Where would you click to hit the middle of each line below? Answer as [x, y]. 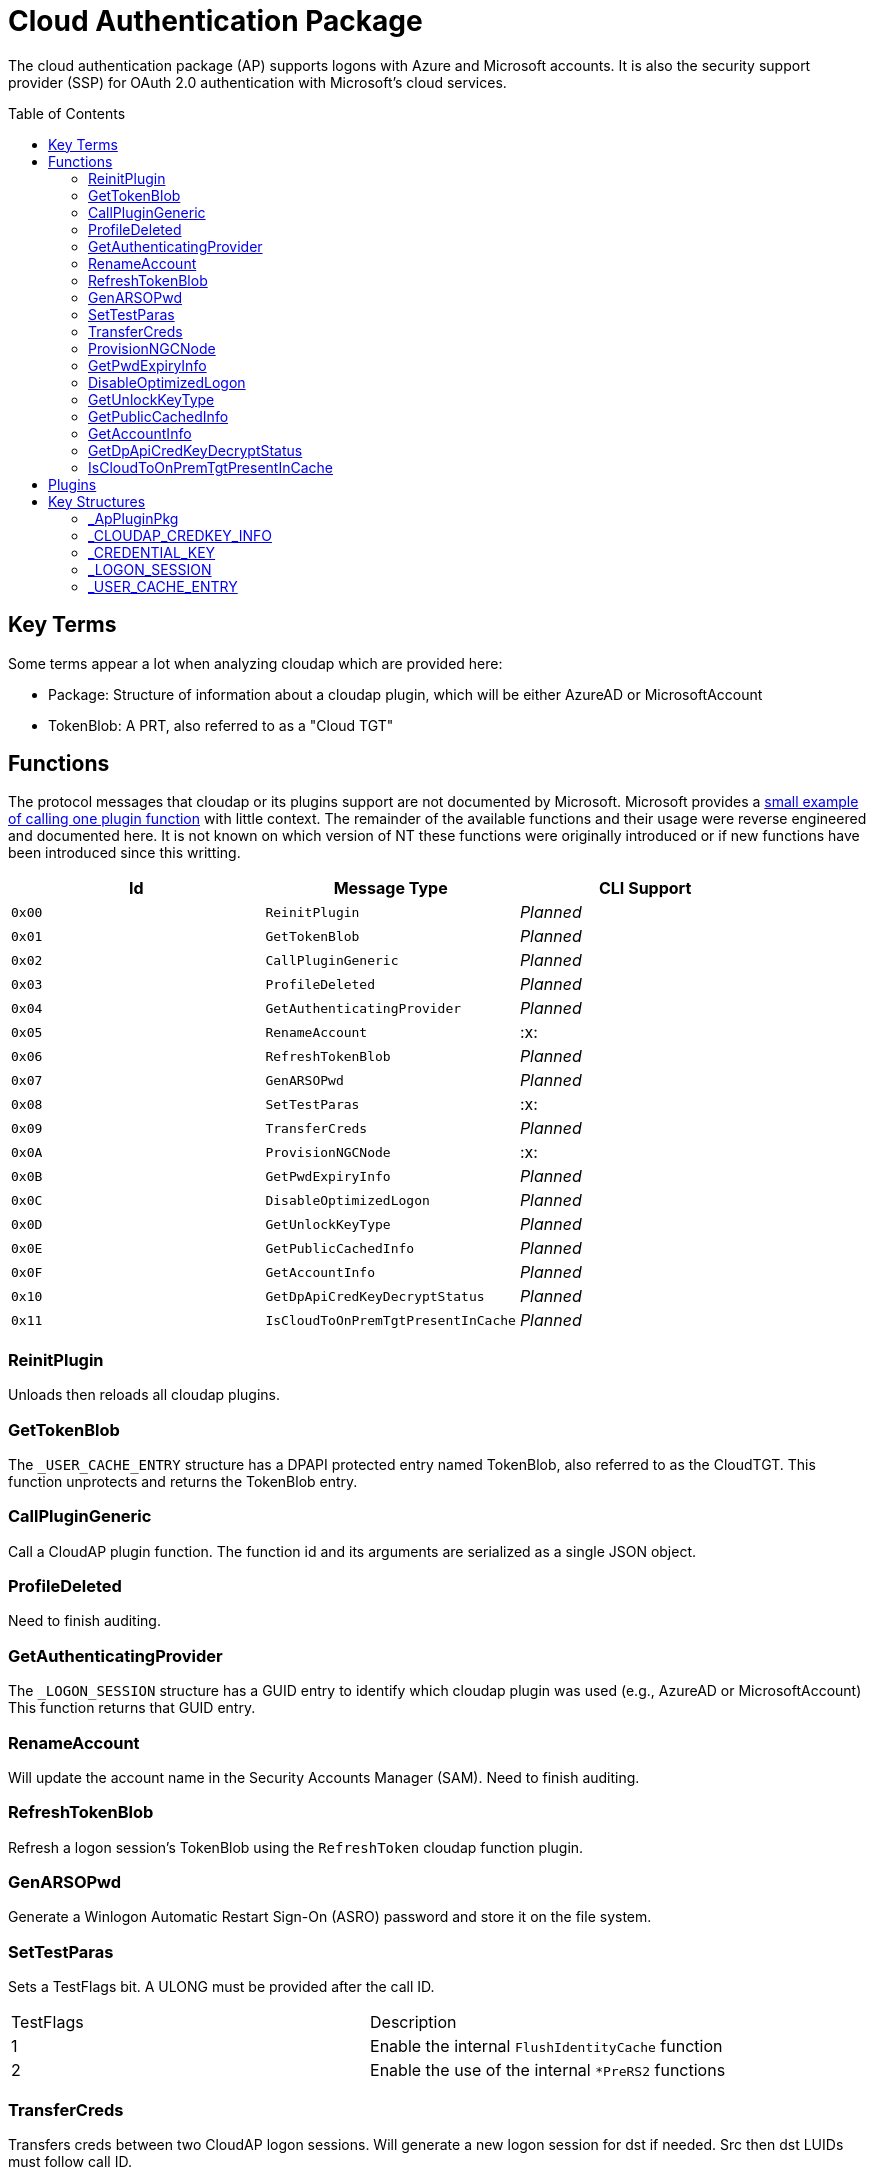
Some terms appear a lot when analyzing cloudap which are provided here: [255, 663]
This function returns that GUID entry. [132, 1708]
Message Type [390, 888]
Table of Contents [67, 113]
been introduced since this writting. [124, 853]
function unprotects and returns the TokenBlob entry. [183, 1481]
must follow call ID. [70, 2161]
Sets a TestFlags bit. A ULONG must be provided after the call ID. [221, 1987]
